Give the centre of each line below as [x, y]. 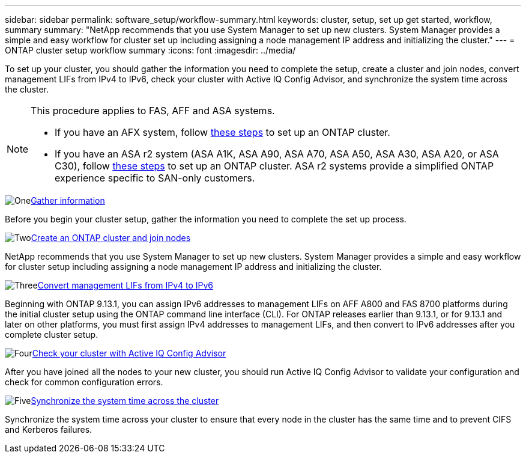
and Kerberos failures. [49, 429]
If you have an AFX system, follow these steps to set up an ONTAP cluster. [222, 132]
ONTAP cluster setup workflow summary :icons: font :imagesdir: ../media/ [150, 50]
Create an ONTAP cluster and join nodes [111, 238]
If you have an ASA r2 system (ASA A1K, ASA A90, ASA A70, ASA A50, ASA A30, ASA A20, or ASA [277, 154]
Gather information [68, 200]
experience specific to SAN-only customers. [155, 178]
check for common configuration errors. [84, 382]
